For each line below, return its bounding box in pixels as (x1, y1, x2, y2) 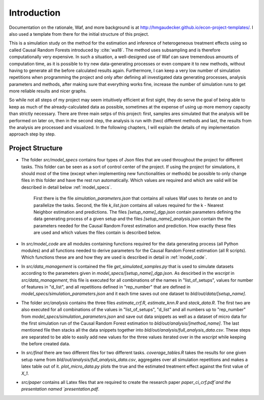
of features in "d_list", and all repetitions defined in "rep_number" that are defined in (21, 284, 191, 289)
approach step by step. (9, 131, 56, 137)
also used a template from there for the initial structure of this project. (9, 31, 149, 37)
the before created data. (21, 341, 70, 347)
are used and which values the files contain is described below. (33, 230, 161, 236)
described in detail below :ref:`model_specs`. (21, 184, 112, 190)
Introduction (9, 7, 61, 18)
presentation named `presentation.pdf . (21, 386, 100, 392)
